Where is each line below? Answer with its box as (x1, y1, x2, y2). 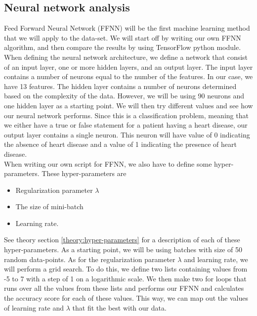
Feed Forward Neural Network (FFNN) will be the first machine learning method (4, 23, 250, 33)
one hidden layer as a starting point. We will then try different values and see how (4, 100, 253, 110)
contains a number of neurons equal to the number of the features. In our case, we (4, 71, 253, 82)
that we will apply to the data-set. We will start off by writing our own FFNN (4, 32, 241, 43)
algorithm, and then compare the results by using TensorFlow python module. (4, 42, 241, 52)
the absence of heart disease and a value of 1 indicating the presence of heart (4, 139, 237, 149)
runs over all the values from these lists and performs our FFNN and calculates (4, 283, 244, 293)
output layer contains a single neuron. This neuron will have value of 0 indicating (4, 129, 250, 139)
